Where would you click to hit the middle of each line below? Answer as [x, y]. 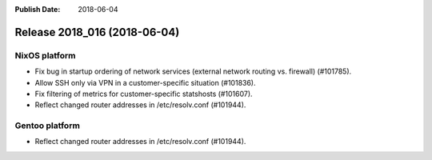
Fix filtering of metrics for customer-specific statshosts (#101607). [144, 94]
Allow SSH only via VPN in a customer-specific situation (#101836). [145, 82]
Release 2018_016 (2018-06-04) [97, 32]
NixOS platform [45, 55]
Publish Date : [38, 9]
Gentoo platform [47, 126]
